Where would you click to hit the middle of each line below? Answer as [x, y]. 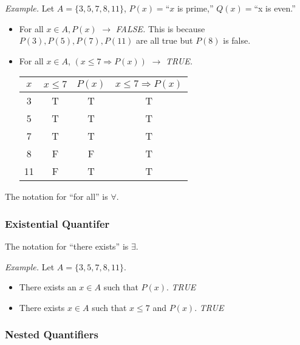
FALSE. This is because [160, 28]
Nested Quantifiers [52, 334]
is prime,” [195, 8]
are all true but [165, 40]
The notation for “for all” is [56, 196]
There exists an [48, 287]
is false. [237, 40]
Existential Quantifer [57, 223]
